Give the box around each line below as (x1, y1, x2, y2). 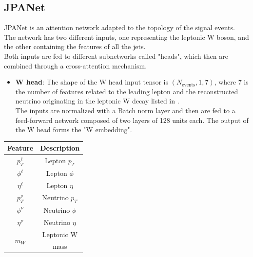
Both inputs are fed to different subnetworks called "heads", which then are (4, 51, 228, 61)
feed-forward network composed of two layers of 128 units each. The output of (15, 115, 249, 125)
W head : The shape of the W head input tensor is (15, 77, 169, 87)
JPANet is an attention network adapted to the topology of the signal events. (4, 22, 235, 33)
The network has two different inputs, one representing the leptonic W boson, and (4, 32, 249, 42)
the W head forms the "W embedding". (15, 124, 132, 135)
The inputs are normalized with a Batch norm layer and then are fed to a (15, 105, 235, 115)
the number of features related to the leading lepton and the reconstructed (15, 86, 238, 96)
